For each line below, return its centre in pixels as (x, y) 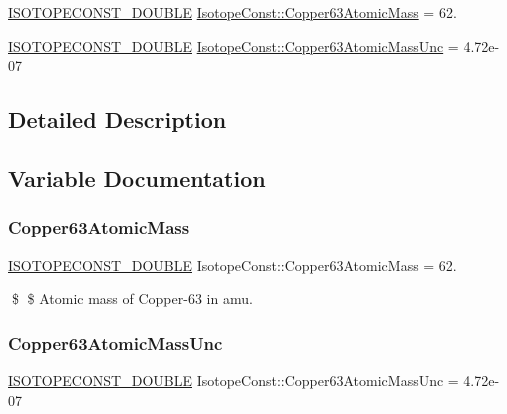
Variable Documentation (137, 177)
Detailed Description (117, 119)
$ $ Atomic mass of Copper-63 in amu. (132, 298)
